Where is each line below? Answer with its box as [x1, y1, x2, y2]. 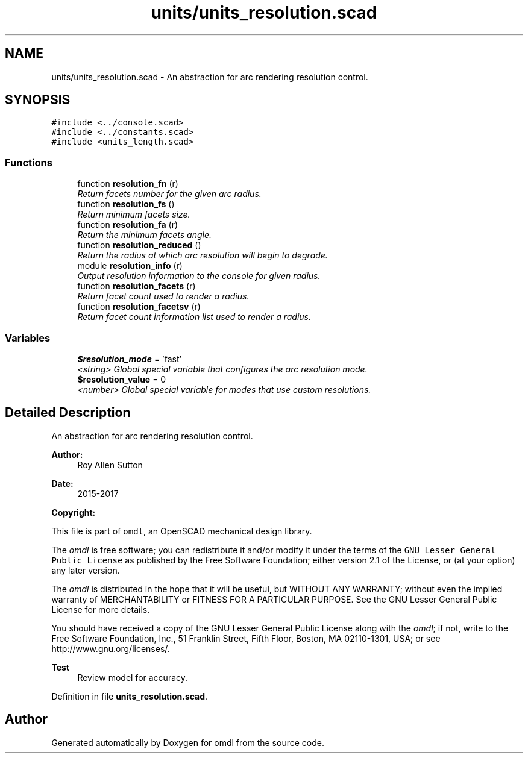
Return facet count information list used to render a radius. [77, 312, 312, 322]
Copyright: [51, 507, 96, 518]
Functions [5, 156, 52, 169]
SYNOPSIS [5, 92, 71, 108]
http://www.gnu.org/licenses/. [51, 643, 170, 654]
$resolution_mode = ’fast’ [77, 353, 182, 364]
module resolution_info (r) [77, 260, 183, 271]
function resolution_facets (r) [77, 281, 196, 292]
